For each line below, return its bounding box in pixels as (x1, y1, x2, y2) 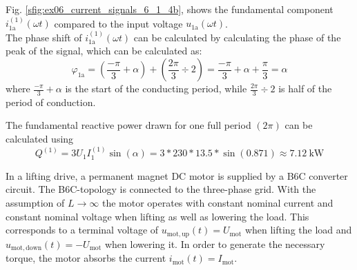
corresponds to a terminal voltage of (6, 222, 159, 237)
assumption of (6, 196, 65, 210)
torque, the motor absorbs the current (6, 251, 166, 265)
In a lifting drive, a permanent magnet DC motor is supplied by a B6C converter (6, 168, 348, 183)
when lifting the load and (244, 222, 352, 237)
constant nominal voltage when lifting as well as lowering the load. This (6, 209, 309, 223)
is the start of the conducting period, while (65, 81, 247, 95)
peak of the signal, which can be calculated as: (6, 43, 202, 58)
